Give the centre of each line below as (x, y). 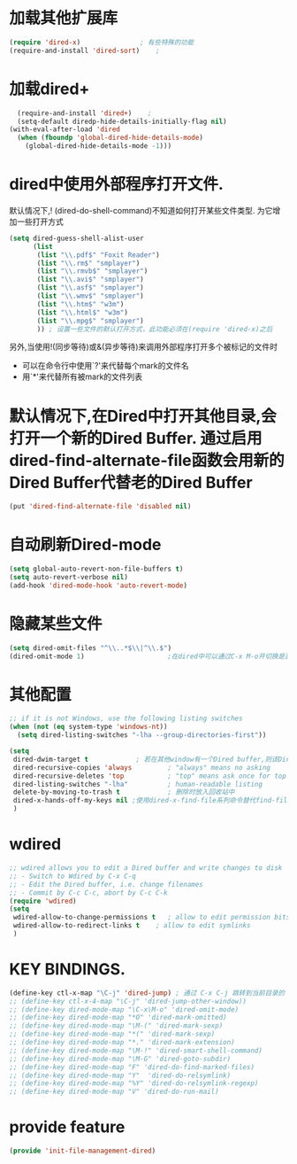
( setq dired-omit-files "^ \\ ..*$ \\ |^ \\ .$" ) (91, 648)
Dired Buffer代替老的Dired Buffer (131, 482)
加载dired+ (49, 89)
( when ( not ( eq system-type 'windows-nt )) (88, 727)
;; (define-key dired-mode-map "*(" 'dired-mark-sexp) (112, 1034)
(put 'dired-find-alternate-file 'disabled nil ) (100, 507)
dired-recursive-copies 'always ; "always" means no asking (142, 767)
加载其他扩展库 (64, 18)
